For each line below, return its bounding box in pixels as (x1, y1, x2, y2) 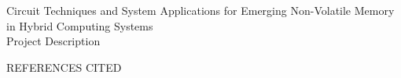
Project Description (6, 33, 101, 49)
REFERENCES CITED (6, 58, 122, 75)
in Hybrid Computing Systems (6, 17, 153, 34)
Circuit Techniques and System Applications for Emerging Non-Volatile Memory (6, 2, 395, 18)
